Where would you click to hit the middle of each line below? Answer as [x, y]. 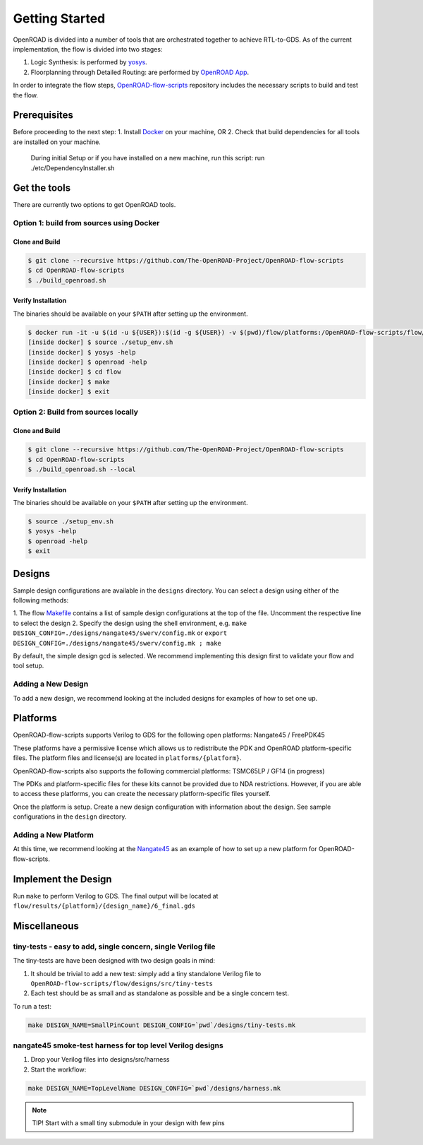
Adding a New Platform [54, 835]
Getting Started [59, 18]
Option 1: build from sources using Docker [86, 223]
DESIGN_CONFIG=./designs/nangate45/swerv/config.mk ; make [117, 643]
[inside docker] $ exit [69, 392]
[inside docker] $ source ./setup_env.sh [100, 342]
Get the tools [42, 188]
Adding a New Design [51, 684]
